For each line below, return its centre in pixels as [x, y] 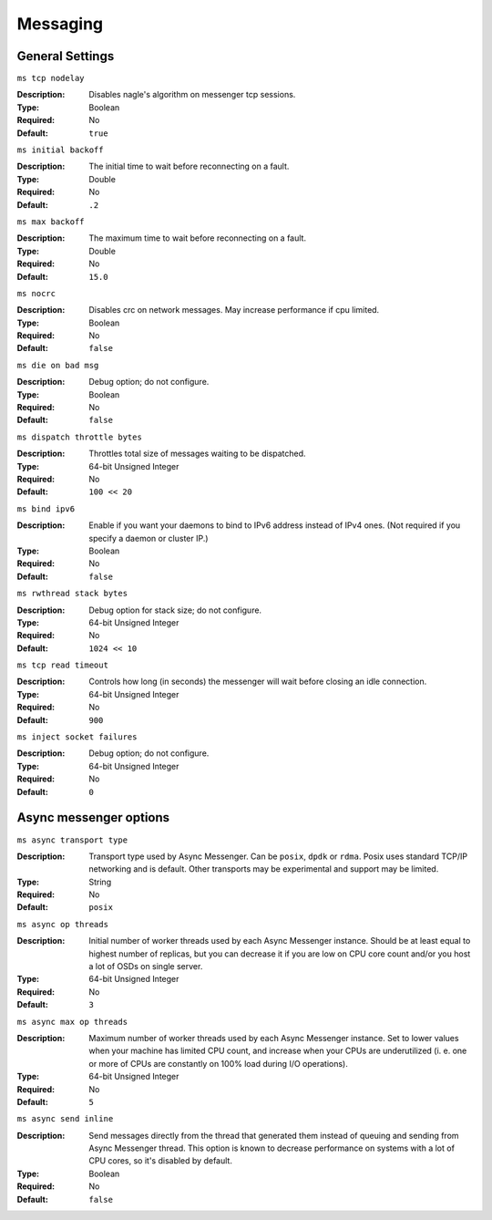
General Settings [66, 56]
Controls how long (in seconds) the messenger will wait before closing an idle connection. [258, 682]
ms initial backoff [60, 150]
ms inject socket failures [77, 737]
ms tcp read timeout [63, 665]
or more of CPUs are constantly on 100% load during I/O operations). [218, 1063]
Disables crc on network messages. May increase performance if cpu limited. [234, 310]
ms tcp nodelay [51, 78]
